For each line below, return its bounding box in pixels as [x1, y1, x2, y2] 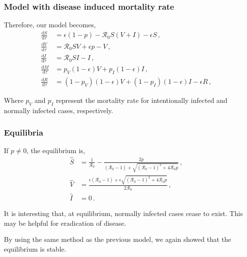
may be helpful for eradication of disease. [4, 217, 126, 228]
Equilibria [4, 126, 43, 138]
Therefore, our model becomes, [4, 20, 96, 30]
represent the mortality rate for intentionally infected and [56, 95, 228, 105]
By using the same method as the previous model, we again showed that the [4, 234, 231, 244]
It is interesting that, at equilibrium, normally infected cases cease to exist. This [4, 208, 243, 218]
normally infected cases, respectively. [4, 105, 113, 116]
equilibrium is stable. [4, 243, 67, 254]
